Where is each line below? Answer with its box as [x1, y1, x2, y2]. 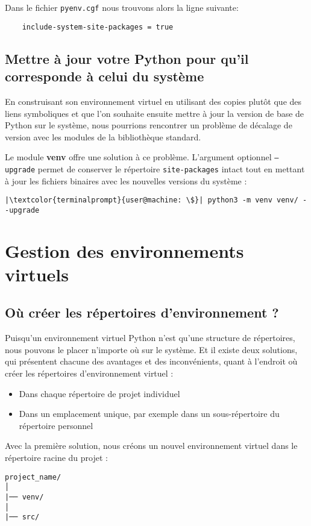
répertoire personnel [19, 419, 93, 431]
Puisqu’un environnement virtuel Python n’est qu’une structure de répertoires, [5, 331, 295, 344]
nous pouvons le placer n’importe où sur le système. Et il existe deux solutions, [5, 343, 298, 355]
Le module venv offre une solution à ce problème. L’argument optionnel [5, 151, 272, 163]
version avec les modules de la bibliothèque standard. [5, 130, 201, 143]
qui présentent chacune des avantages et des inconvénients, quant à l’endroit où [5, 355, 298, 368]
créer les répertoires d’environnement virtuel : [5, 367, 174, 380]
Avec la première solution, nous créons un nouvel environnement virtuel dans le [5, 439, 298, 452]
